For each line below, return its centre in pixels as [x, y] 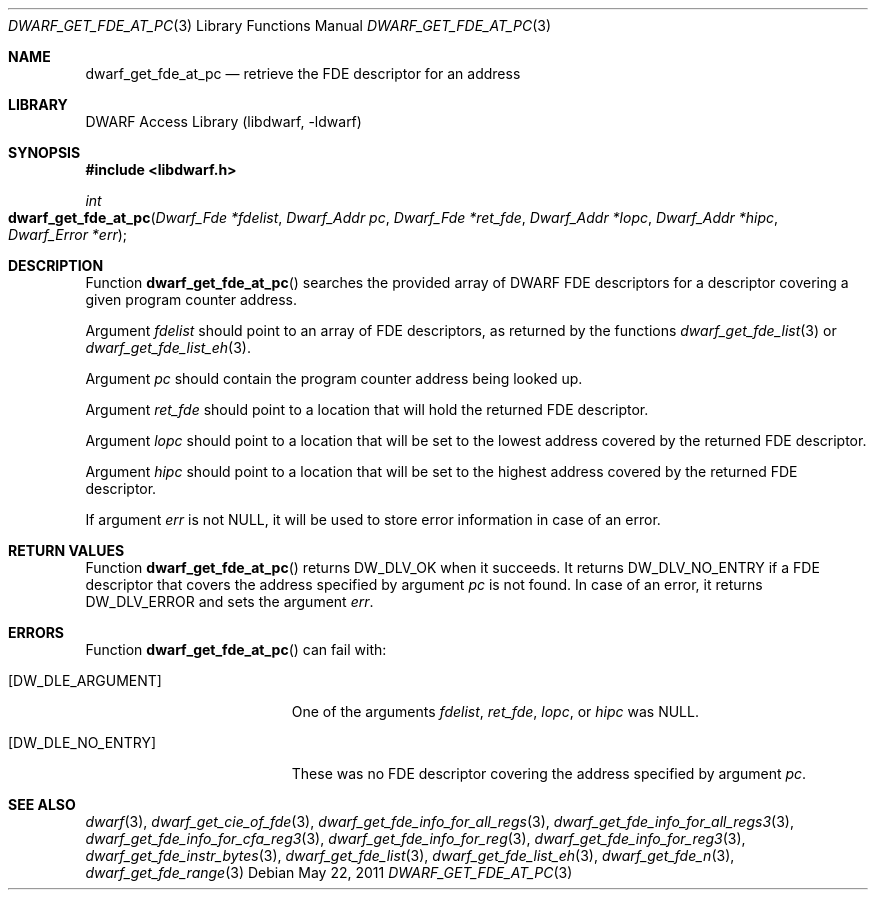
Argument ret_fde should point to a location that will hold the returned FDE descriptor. [367, 409]
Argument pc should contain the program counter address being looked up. [334, 378]
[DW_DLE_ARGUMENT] [85, 680]
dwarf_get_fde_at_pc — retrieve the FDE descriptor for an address [303, 73]
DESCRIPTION [56, 265]
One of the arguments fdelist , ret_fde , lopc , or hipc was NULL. [495, 711]
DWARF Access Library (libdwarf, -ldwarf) [223, 121]
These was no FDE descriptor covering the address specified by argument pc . [549, 773]
